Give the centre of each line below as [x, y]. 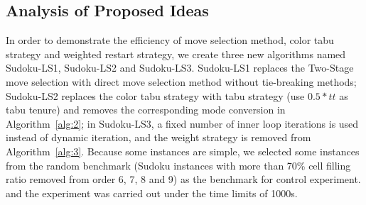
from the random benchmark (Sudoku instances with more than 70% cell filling [178, 165]
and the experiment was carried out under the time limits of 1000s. [152, 193]
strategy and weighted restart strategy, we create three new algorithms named [176, 54]
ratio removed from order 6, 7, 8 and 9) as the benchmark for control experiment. [183, 179]
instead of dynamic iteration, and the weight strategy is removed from [158, 137]
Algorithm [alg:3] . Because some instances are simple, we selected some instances [183, 151]
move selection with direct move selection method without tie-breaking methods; [181, 81]
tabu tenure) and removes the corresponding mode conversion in [146, 110]
